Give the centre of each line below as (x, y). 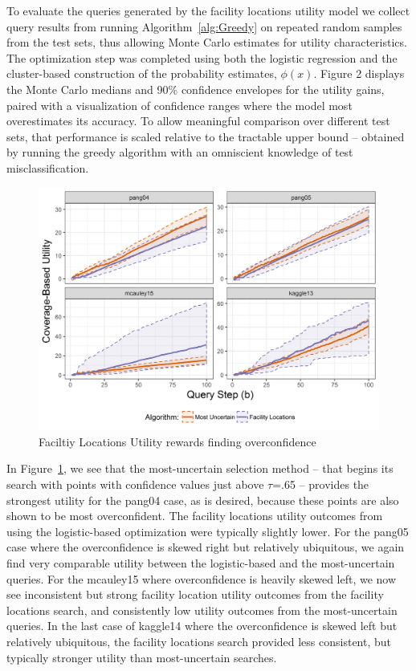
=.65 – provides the (321, 484)
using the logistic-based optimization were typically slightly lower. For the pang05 (208, 531)
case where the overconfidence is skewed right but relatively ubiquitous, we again (206, 547)
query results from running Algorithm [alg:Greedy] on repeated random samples (204, 26)
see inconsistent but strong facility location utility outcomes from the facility (195, 594)
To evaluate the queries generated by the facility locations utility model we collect (208, 10)
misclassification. (48, 167)
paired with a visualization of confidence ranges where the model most (179, 105)
